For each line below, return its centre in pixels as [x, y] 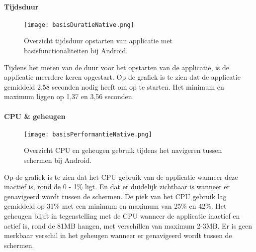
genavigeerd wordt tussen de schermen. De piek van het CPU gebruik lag [115, 196]
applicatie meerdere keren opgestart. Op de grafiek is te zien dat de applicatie [122, 77]
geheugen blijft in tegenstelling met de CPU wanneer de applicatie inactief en [122, 216]
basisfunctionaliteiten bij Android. [76, 51]
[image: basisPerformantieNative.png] [88, 134]
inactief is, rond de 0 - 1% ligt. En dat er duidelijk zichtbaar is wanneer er [117, 187]
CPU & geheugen [35, 116]
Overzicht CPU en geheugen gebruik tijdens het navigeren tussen [123, 150]
